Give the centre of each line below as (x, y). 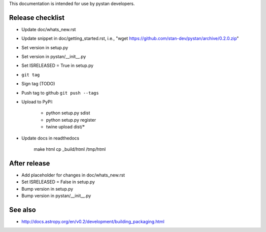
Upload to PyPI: (37, 102)
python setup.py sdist (68, 113)
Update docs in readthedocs (50, 138)
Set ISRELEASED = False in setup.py (58, 182)
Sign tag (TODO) (38, 84)
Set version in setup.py (45, 47)
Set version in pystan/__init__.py (54, 57)
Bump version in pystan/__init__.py (56, 196)
